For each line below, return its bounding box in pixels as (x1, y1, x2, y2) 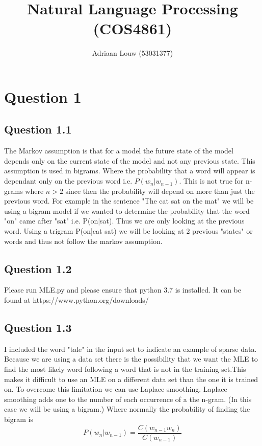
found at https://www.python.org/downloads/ (4, 295, 149, 305)
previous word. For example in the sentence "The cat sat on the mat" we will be (4, 195, 254, 206)
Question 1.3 (4, 320, 72, 336)
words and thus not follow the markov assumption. (4, 235, 163, 246)
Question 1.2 (4, 260, 72, 276)
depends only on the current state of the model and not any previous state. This (4, 155, 255, 166)
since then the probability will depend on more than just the (65, 185, 255, 196)
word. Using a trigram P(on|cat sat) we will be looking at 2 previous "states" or (4, 226, 253, 236)
